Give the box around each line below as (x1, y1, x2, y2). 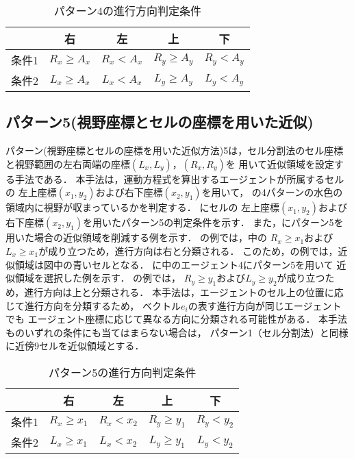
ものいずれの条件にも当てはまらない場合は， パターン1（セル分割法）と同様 (5, 325, 349, 339)
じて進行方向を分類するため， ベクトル (5, 298, 181, 312)
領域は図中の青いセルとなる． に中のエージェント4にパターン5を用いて (14, 257, 333, 271)
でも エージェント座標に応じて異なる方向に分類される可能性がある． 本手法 (5, 312, 348, 326)
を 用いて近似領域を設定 (225, 156, 334, 171)
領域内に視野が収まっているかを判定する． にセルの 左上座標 (5, 200, 280, 214)
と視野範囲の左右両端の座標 (5, 156, 130, 171)
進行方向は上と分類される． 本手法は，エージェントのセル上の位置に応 (24, 284, 344, 299)
